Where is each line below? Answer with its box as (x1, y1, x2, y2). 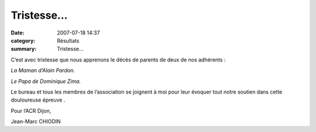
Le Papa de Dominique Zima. (11, 78, 81, 85)
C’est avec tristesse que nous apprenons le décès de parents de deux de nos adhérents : (11, 56, 226, 63)
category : (11, 37, 36, 44)
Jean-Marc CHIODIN (11, 118, 61, 125)
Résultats (57, 37, 80, 44)
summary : (11, 46, 37, 53)
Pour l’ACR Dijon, (11, 107, 51, 114)
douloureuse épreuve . (11, 96, 66, 103)
